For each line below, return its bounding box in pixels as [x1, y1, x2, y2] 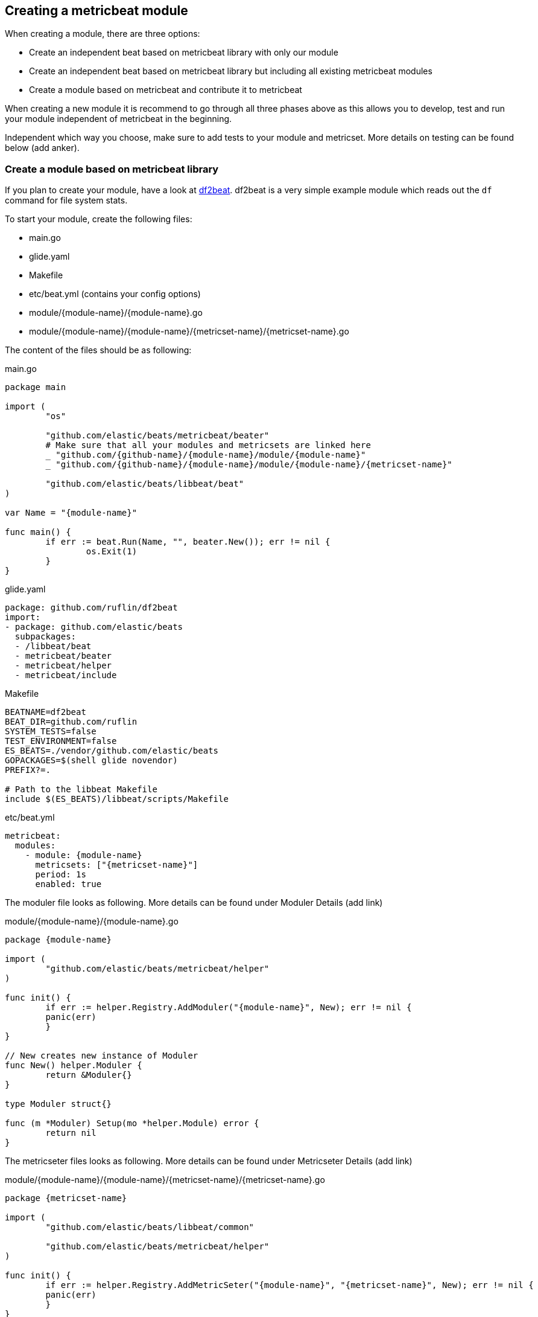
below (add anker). [5, 143, 80, 153]
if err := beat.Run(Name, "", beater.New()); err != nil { [45, 537, 331, 547]
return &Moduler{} [45, 1070, 132, 1080]
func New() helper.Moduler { [5, 1060, 142, 1071]
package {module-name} [5, 935, 112, 945]
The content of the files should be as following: [5, 345, 192, 356]
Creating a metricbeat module [5, 3, 188, 18]
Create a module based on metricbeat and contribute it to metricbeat [29, 85, 302, 95]
